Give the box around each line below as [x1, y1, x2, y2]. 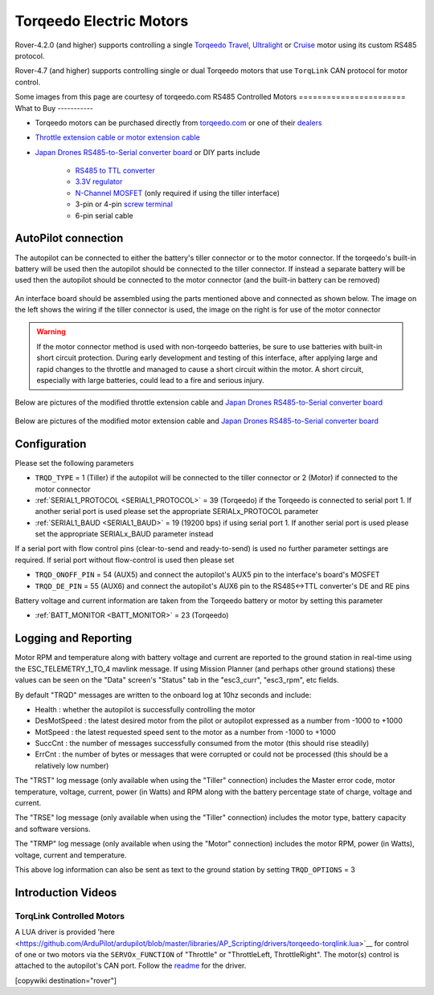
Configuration [14, 437, 87, 451]
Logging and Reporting [14, 631, 133, 646]
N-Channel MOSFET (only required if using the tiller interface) [75, 188, 280, 198]
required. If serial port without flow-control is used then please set [14, 555, 235, 565]
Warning [36, 327, 66, 336]
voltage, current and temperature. [14, 850, 128, 859]
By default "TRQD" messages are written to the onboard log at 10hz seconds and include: [14, 690, 312, 699]
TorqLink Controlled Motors [14, 910, 125, 921]
